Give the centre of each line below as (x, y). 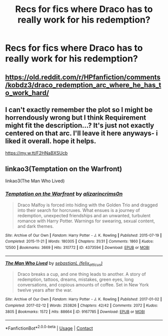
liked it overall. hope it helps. (51, 141)
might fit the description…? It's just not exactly (80, 125)
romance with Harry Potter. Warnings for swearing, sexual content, (86, 221)
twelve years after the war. (45, 290)
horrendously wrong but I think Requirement (76, 117)
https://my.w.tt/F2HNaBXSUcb (36, 153)
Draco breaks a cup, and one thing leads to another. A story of (82, 274)
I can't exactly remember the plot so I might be (79, 109)
